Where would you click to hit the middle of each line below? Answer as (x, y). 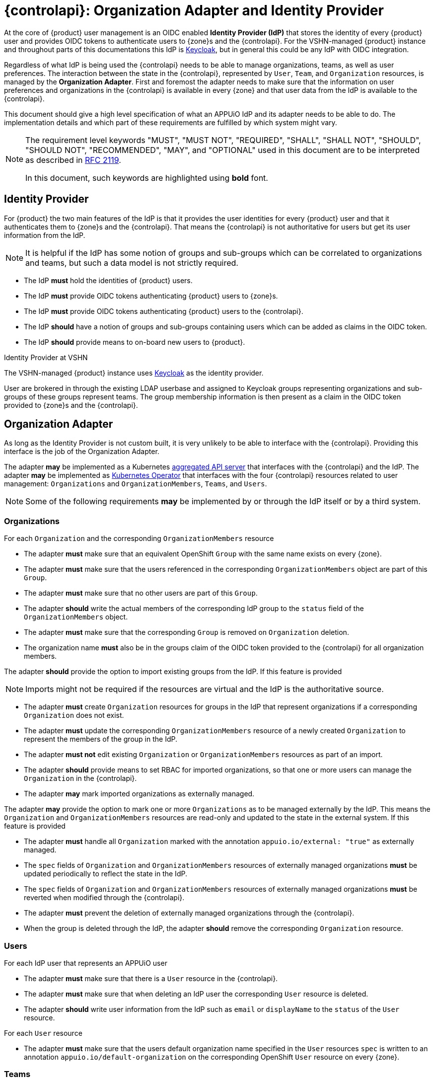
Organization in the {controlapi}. (80, 778)
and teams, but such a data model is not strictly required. (132, 263)
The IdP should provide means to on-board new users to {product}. (135, 342)
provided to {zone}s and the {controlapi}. (71, 405)
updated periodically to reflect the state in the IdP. (106, 874)
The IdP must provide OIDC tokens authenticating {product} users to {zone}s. (151, 296)
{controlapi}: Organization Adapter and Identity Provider (194, 10)
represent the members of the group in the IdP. (101, 739)
